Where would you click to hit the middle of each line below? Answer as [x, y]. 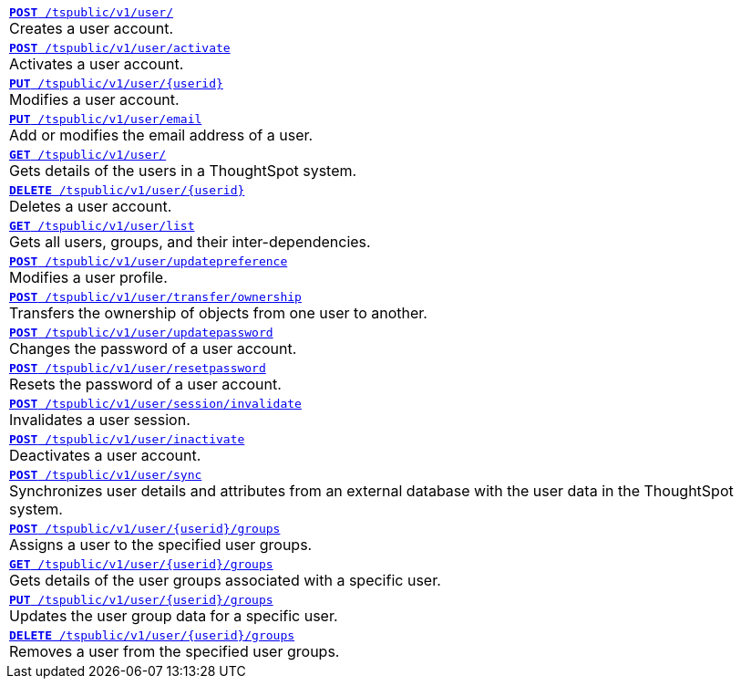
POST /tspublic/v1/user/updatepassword [141, 333]
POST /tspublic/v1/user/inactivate [127, 439]
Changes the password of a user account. [153, 348]
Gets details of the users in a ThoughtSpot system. [183, 171]
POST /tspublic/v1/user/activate [120, 48]
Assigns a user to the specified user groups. [161, 545]
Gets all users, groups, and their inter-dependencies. [190, 242]
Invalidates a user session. [100, 420]
